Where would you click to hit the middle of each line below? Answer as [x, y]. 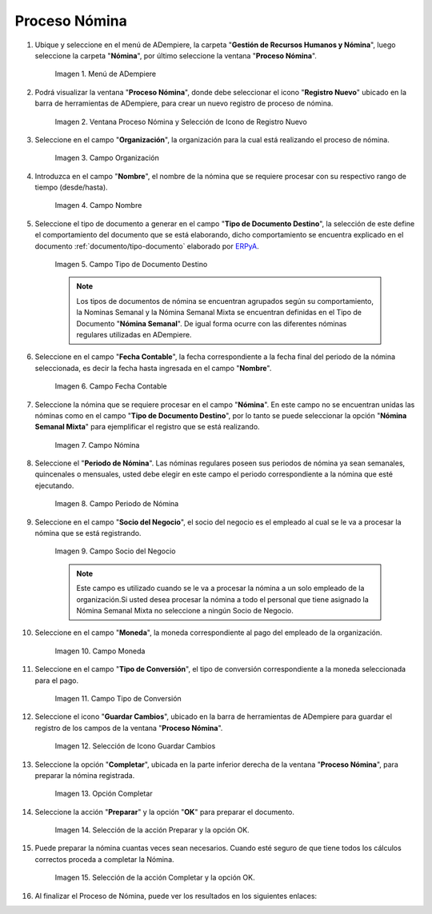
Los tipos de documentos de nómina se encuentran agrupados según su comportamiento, [225, 301]
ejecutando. [54, 485]
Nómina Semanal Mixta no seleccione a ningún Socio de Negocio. [185, 611]
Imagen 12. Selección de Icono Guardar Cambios [135, 746]
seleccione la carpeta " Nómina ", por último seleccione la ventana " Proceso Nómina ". [176, 55]
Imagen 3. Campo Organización [107, 158]
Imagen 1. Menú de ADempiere [105, 74]
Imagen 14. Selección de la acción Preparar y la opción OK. [152, 830]
